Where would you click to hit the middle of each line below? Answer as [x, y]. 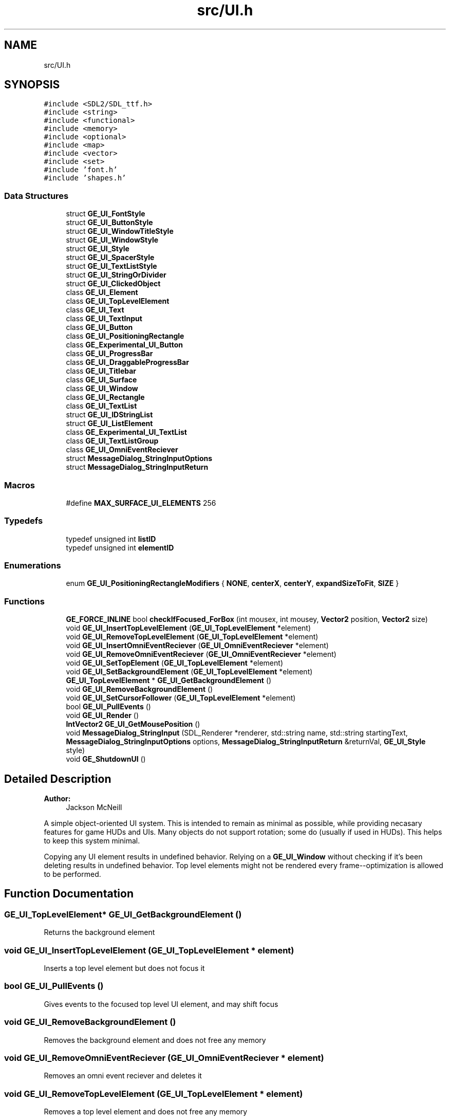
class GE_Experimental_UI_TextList [126, 432]
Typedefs [24, 521]
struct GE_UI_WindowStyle [112, 240]
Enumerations [33, 566]
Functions [24, 601]
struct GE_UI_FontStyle [106, 214]
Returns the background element [99, 932]
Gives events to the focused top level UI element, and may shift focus [161, 1004]
